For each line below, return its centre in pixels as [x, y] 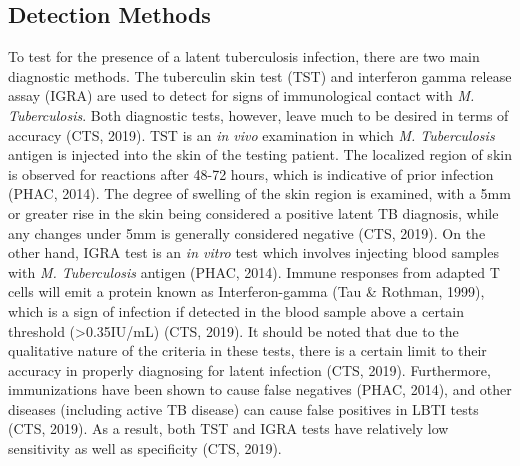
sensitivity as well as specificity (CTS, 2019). [145, 448]
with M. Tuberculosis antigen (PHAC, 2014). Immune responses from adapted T [254, 271]
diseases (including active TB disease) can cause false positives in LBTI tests [243, 408]
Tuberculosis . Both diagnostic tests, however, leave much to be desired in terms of [258, 114]
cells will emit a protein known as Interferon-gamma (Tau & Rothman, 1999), [246, 291]
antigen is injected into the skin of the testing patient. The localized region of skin [260, 154]
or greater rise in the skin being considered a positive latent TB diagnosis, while [253, 212]
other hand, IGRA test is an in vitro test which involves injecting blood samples [253, 252]
